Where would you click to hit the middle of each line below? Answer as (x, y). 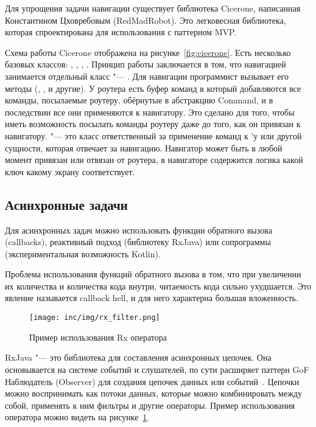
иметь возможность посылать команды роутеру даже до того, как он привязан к (153, 124)
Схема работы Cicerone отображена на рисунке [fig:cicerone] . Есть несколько (148, 52)
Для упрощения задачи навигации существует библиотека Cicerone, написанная (153, 8)
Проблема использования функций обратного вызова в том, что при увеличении (153, 274)
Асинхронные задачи (66, 204)
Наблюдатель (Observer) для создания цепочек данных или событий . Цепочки (152, 381)
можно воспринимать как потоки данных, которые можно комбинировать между (153, 393)
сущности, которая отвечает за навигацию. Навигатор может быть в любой (144, 148)
